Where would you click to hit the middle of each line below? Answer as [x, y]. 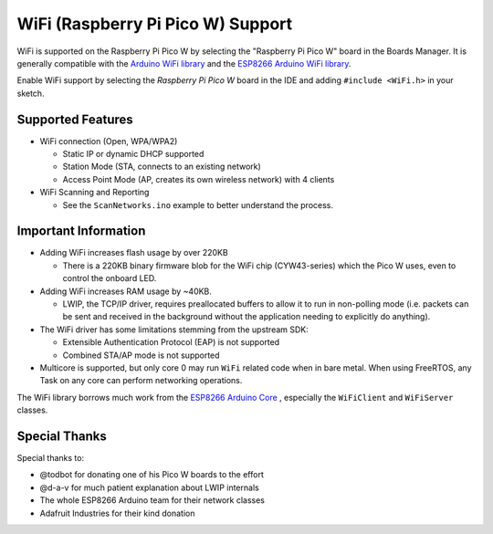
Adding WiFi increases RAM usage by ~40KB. [126, 291]
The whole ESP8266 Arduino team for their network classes [152, 500]
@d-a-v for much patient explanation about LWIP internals [149, 487]
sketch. [31, 93]
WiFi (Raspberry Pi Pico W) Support [155, 24]
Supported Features [75, 119]
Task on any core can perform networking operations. [141, 381]
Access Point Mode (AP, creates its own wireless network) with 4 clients [199, 179]
